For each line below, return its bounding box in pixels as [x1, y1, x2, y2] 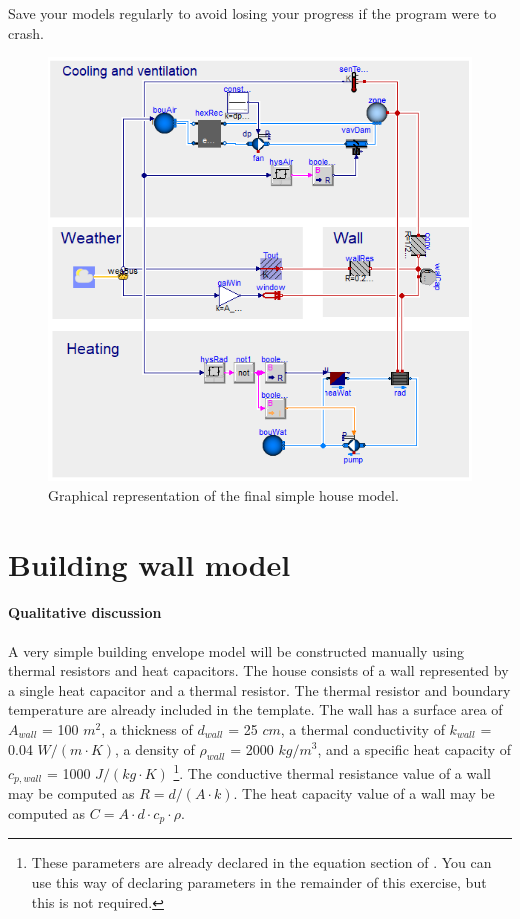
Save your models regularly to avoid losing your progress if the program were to [8, 3, 497, 23]
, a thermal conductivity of [280, 718, 445, 739]
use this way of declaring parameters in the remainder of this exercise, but [31, 872, 487, 893]
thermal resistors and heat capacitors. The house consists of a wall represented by [8, 660, 509, 681]
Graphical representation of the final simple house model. [48, 484, 399, 505]
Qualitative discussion [8, 602, 162, 623]
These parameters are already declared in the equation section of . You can [31, 852, 492, 873]
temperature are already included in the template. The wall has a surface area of [8, 699, 503, 720]
